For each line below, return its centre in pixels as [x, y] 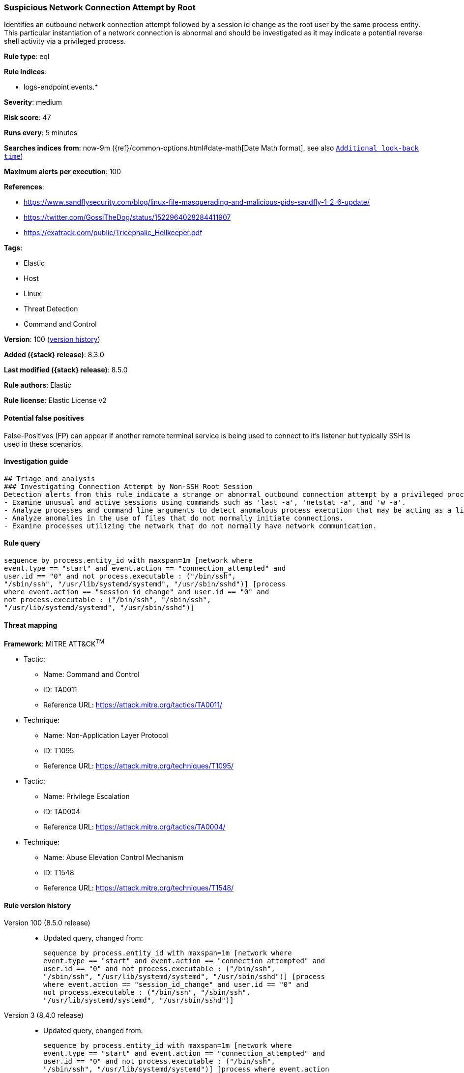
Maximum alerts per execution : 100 [63, 172]
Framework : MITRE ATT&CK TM [54, 643]
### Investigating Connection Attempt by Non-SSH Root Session [128, 486]
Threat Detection [51, 309]
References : [24, 187]
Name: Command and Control [91, 674]
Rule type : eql [27, 57]
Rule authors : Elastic [38, 385]
